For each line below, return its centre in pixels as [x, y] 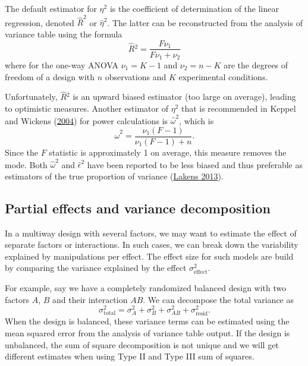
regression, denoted [40, 22]
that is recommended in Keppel [238, 108]
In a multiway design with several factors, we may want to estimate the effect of [151, 233]
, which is [197, 120]
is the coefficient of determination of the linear [194, 8]
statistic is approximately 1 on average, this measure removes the [168, 152]
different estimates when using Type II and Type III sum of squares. [130, 356]
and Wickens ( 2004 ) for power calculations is [87, 120]
